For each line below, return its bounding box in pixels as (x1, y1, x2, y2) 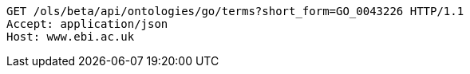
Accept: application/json (6, 18, 168, 30)
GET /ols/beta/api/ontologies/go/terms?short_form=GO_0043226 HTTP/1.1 (6, 5, 464, 18)
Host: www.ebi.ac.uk (6, 30, 135, 43)
